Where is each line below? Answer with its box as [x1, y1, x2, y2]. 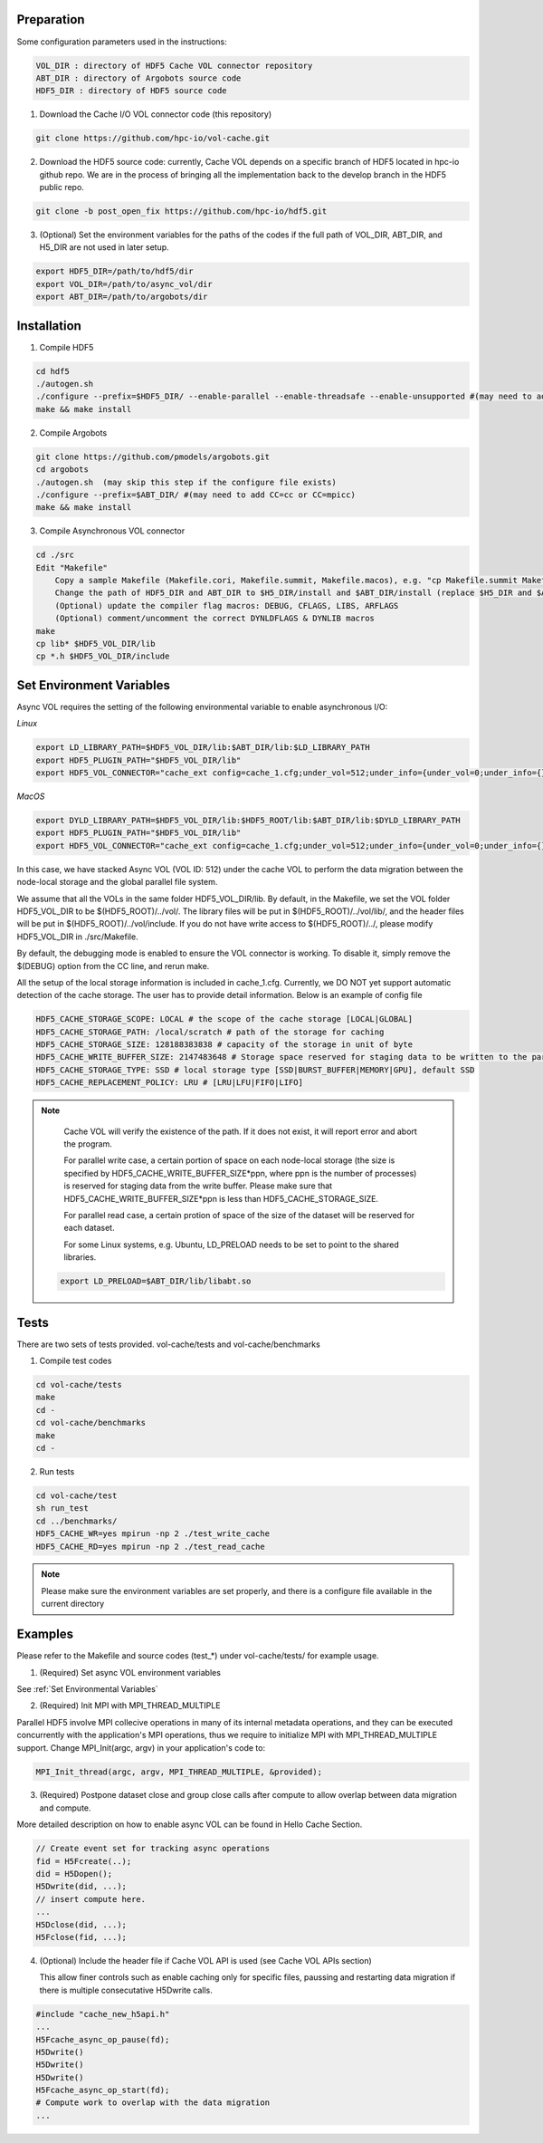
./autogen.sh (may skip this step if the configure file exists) [35, 476, 337, 487]
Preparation [16, 12, 85, 27]
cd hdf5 [35, 366, 70, 376]
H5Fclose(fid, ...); [35, 1932, 127, 1942]
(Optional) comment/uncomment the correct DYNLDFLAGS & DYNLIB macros [54, 613, 376, 624]
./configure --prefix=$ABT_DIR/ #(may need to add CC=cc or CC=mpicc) [35, 489, 357, 500]
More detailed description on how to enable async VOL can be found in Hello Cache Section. [16, 1819, 363, 1830]
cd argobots [35, 465, 90, 475]
